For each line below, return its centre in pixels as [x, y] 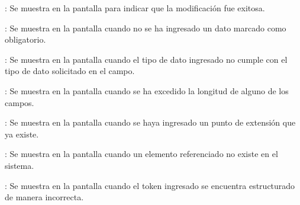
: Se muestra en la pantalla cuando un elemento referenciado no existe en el [141, 154]
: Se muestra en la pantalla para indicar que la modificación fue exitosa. [135, 8]
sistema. [20, 165]
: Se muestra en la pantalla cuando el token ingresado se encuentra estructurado [150, 185]
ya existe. [22, 134]
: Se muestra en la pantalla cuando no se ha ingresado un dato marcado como [146, 28]
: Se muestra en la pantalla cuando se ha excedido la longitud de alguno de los [147, 90]
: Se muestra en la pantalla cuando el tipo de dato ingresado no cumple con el [146, 59]
